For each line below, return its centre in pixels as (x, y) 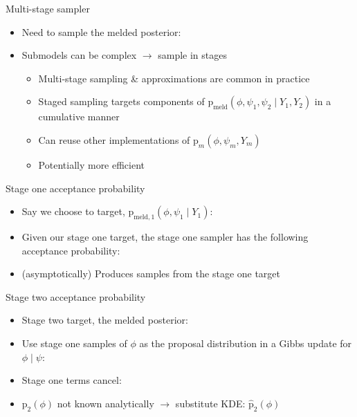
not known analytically (106, 403)
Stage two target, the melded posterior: (105, 320)
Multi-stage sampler (48, 8)
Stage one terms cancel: (72, 380)
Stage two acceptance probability (76, 296)
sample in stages (192, 55)
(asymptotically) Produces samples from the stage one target (151, 274)
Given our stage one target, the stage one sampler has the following (165, 236)
